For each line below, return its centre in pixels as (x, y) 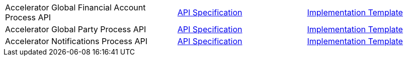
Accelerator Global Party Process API (76, 29)
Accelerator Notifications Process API (76, 41)
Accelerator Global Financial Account (75, 7)
